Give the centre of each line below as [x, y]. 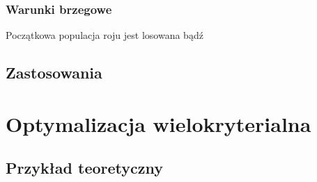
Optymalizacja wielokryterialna [158, 123]
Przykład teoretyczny [84, 168]
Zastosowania [54, 73]
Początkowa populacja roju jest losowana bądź [105, 35]
